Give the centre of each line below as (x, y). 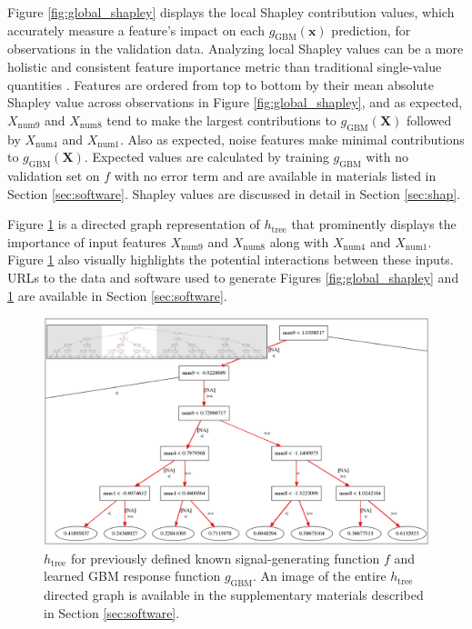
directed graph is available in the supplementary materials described (234, 595)
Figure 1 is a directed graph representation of (134, 224)
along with (299, 241)
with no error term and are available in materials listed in (275, 175)
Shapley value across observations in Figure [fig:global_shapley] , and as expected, (235, 102)
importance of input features (87, 241)
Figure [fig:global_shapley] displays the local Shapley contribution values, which (231, 12)
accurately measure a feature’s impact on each (136, 30)
